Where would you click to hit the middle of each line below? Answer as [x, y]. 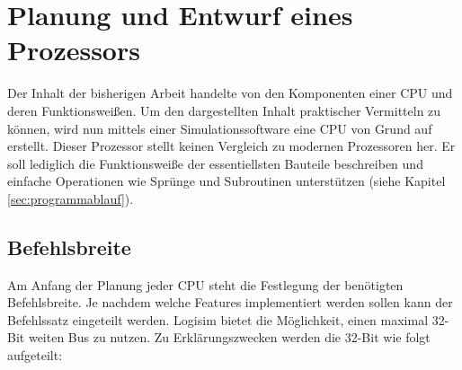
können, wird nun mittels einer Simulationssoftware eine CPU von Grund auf [220, 128]
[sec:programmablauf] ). [71, 198]
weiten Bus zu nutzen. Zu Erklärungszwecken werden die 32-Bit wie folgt [229, 337]
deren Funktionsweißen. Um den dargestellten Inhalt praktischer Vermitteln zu [224, 110]
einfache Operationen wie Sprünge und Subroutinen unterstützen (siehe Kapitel [227, 181]
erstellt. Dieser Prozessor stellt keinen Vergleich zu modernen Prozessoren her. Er [231, 146]
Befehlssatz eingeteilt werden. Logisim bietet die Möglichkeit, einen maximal [218, 319]
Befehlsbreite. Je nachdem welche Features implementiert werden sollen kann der [230, 302]
